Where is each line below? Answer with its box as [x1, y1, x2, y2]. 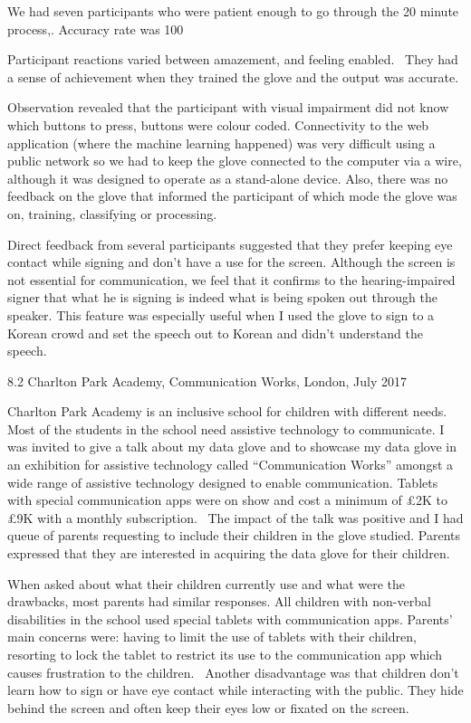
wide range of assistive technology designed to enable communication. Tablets [7, 472, 438, 491]
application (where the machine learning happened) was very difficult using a [7, 133, 436, 152]
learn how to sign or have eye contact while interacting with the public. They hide [7, 680, 464, 699]
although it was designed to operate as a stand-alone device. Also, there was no [7, 168, 448, 187]
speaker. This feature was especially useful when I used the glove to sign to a [7, 305, 435, 324]
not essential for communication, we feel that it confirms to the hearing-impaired [7, 270, 456, 289]
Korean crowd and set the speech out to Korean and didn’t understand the [7, 323, 423, 342]
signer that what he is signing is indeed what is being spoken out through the [7, 288, 438, 307]
